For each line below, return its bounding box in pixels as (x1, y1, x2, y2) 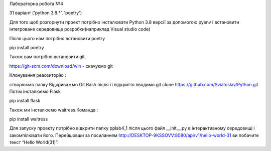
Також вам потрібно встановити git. (9, 54, 86, 60)
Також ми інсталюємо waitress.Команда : (9, 107, 98, 113)
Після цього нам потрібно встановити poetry (9, 35, 105, 41)
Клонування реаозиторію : (9, 72, 66, 78)
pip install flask (9, 98, 41, 104)
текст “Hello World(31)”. (9, 139, 59, 145)
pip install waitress (9, 116, 48, 122)
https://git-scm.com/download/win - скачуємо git (9, 63, 113, 69)
